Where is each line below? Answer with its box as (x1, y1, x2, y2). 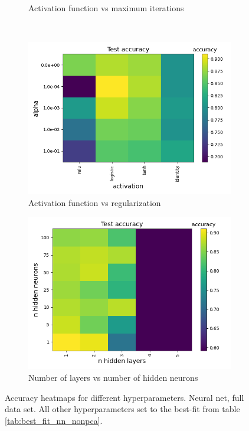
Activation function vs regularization (28, 196, 161, 208)
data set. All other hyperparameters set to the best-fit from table (5, 403, 240, 415)
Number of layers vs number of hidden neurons (28, 371, 198, 383)
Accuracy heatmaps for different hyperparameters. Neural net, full (5, 391, 244, 403)
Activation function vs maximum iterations (28, 2, 184, 14)
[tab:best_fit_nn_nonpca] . (5, 414, 103, 426)
